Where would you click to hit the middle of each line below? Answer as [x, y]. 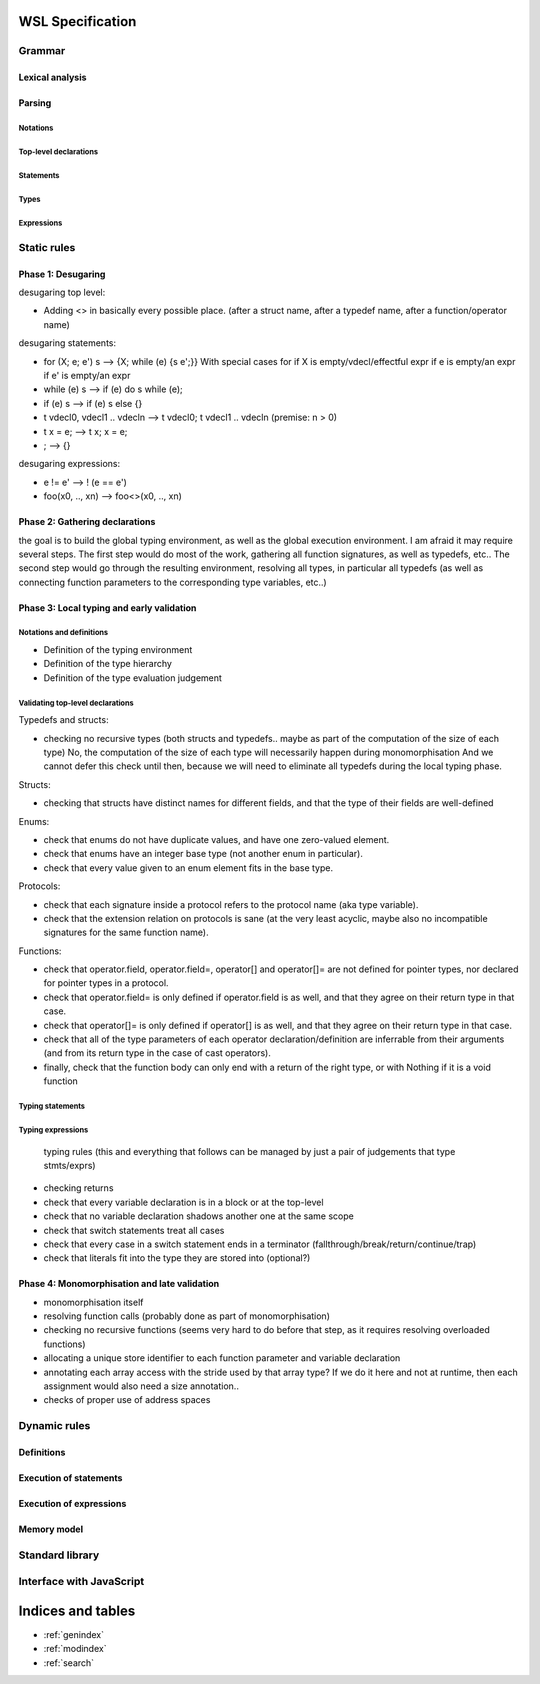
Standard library [59, 1555]
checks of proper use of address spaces [127, 1400]
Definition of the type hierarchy [107, 664]
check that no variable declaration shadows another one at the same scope [198, 1216]
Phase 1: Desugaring [62, 274]
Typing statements [51, 1106]
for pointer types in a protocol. [106, 983]
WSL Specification [77, 21]
